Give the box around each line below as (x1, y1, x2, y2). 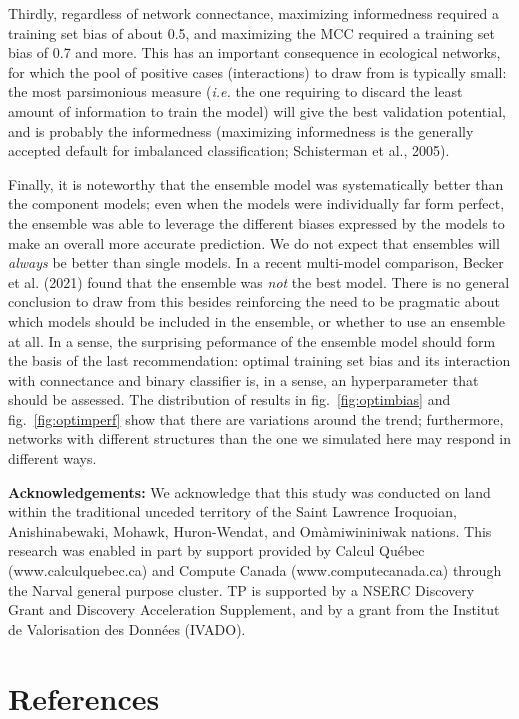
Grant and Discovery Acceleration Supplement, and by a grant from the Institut (8, 599, 500, 620)
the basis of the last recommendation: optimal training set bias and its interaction (8, 350, 511, 371)
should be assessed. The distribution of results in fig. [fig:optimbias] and (8, 389, 451, 410)
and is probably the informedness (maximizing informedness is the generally (8, 120, 474, 141)
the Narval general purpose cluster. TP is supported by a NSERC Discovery (8, 579, 475, 600)
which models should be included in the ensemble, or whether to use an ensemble (8, 310, 506, 331)
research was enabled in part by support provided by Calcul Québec (8, 540, 425, 561)
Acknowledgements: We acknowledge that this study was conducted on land (8, 481, 491, 502)
